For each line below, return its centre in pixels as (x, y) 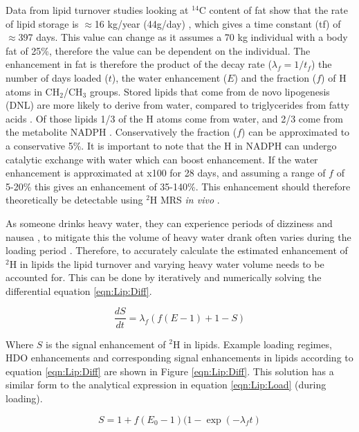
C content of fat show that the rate (273, 10)
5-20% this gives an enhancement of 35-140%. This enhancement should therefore (178, 186)
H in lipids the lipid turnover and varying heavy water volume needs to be (167, 263)
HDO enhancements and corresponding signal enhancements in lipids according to (179, 358)
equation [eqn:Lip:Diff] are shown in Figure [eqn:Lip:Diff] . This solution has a (170, 371)
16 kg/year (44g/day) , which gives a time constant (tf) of (218, 23)
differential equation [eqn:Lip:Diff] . (79, 290)
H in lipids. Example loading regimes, (252, 344)
